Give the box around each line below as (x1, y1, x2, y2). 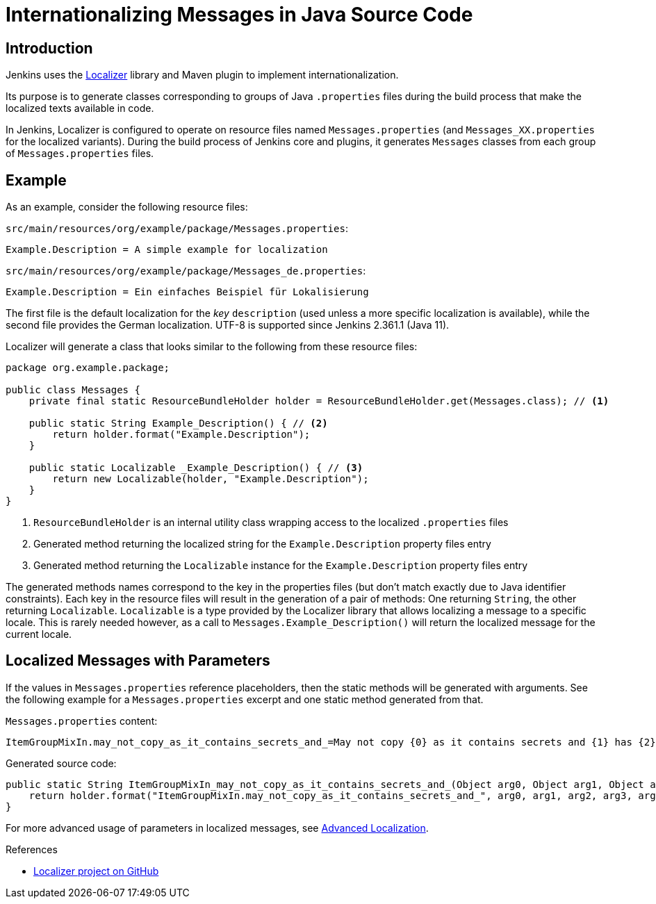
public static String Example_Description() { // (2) (28, 418, 328, 429)
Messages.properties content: (6, 714, 158, 727)
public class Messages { (6, 384, 140, 396)
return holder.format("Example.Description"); (52, 429, 311, 441)
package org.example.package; (6, 362, 170, 374)
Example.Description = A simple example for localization (6, 244, 328, 256)
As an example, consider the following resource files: (6, 201, 248, 213)
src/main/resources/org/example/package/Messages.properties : (6, 222, 348, 235)
